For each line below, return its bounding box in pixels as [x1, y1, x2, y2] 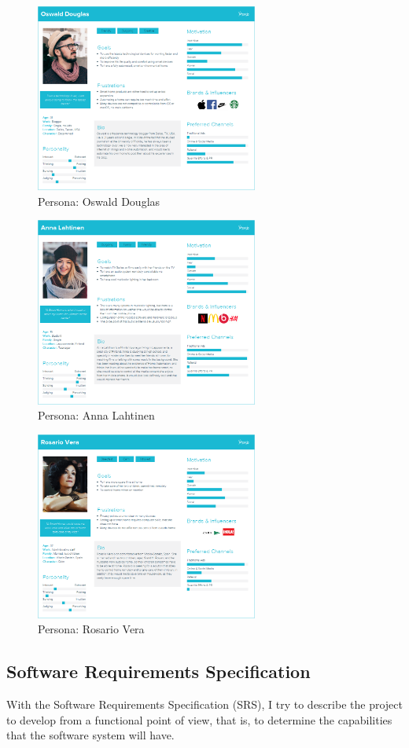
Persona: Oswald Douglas [38, 192, 160, 209]
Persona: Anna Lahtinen [38, 407, 155, 423]
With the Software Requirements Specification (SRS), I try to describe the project [6, 696, 403, 713]
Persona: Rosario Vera [38, 621, 145, 637]
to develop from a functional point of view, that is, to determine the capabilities [6, 711, 392, 728]
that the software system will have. [6, 727, 175, 743]
